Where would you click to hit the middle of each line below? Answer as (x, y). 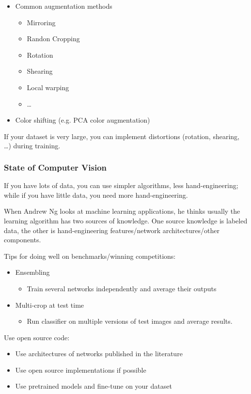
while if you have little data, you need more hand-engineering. (96, 195)
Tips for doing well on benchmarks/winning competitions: (90, 256)
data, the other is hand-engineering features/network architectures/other (112, 230)
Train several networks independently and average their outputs (122, 288)
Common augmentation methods (64, 6)
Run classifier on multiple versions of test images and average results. (130, 321)
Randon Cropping (53, 39)
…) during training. (32, 146)
